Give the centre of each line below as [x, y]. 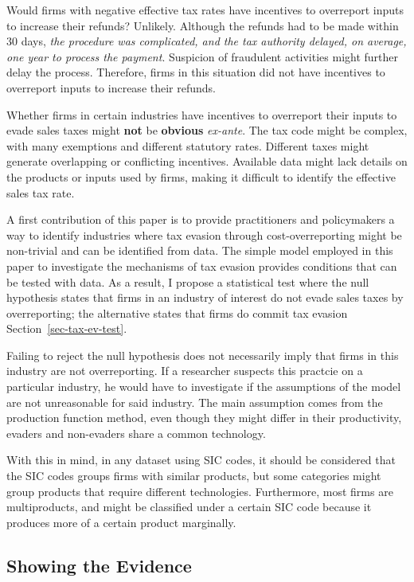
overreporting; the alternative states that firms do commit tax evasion [177, 312]
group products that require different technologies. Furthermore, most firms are [200, 491]
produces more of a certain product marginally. [121, 522]
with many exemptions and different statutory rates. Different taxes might [188, 145]
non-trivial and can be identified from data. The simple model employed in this [200, 250]
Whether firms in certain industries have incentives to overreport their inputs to [202, 114]
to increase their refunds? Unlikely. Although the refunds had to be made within [203, 25]
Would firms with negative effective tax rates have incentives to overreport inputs [205, 10]
